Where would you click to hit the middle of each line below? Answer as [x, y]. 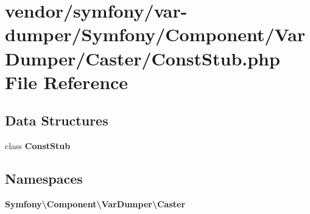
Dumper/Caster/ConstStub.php [143, 58]
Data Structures [57, 120]
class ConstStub [38, 146]
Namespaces [44, 179]
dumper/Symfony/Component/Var [155, 34]
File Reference [67, 82]
